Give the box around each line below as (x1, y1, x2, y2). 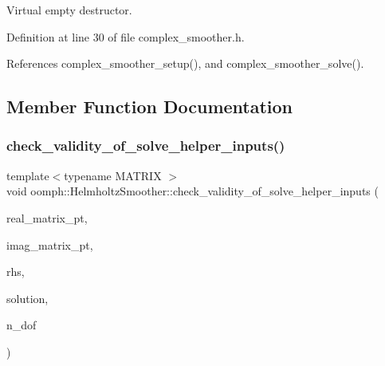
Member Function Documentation (6, 94, 293, 119)
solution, (6, 289, 49, 306)
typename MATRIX (64, 167, 162, 183)
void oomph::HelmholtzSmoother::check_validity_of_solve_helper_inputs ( (6, 183, 379, 199)
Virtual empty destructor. (6, 2, 132, 18)
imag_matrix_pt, (6, 236, 93, 253)
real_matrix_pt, (6, 209, 88, 226)
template (6, 167, 49, 183)
